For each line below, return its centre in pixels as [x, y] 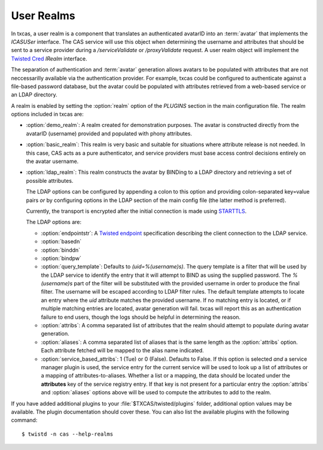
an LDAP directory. [34, 95]
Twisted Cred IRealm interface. [49, 58]
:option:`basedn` [61, 241]
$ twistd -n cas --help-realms [68, 434]
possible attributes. [50, 180]
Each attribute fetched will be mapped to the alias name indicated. [123, 351]
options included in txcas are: [47, 114]
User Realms [43, 16]
